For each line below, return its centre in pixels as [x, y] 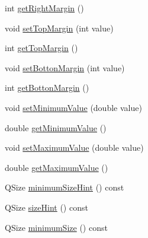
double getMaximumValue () [57, 167]
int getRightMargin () [44, 8]
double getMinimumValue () [56, 127]
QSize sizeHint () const [46, 207]
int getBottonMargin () [47, 88]
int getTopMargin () [41, 48]
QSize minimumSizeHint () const [65, 187]
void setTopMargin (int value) [59, 28]
